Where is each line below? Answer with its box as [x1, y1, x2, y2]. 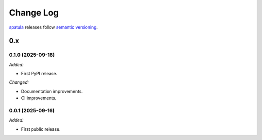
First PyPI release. [21, 71, 58, 77]
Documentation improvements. [21, 88, 83, 94]
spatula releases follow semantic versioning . [9, 24, 98, 30]
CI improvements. [21, 95, 57, 101]
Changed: [9, 79, 29, 85]
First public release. [21, 126, 61, 132]
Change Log [9, 7, 59, 18]
